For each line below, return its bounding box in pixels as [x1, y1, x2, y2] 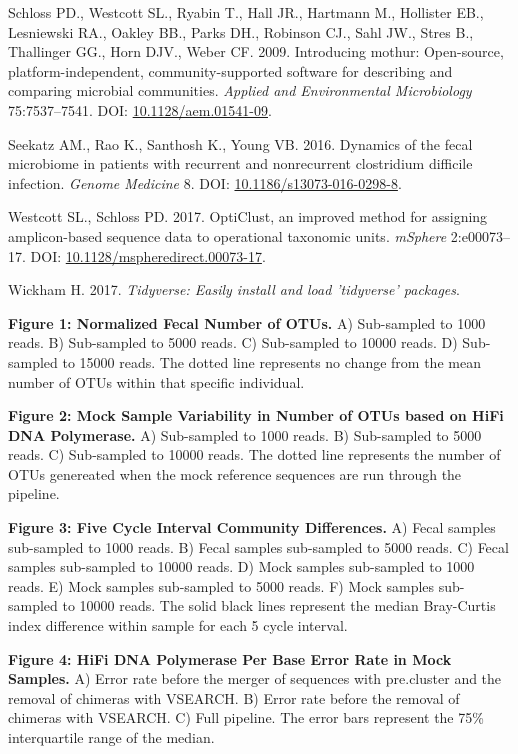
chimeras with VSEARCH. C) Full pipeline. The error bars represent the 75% [8, 707, 484, 728]
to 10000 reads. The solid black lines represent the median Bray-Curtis [62, 595, 496, 616]
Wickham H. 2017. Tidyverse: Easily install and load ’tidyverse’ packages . [8, 279, 460, 300]
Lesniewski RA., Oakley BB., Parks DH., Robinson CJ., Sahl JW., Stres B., [8, 21, 474, 42]
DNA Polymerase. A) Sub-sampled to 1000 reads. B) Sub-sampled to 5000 [8, 424, 482, 445]
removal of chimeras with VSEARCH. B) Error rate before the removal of [8, 687, 460, 708]
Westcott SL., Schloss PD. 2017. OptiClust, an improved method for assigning [8, 206, 488, 227]
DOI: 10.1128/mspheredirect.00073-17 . [30, 245, 266, 266]
